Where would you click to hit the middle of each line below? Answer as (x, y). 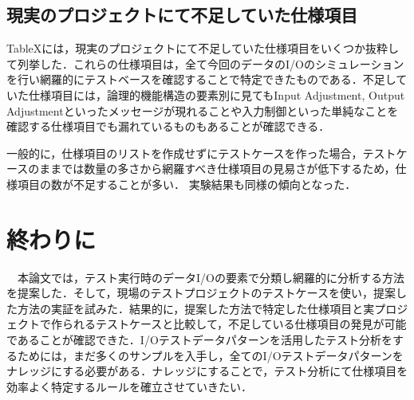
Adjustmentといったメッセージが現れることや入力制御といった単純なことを (203, 110)
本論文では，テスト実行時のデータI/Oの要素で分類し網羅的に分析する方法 (211, 277)
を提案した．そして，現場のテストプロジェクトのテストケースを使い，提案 (201, 293)
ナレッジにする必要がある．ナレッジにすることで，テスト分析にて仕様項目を (207, 371)
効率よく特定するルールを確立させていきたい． (129, 386)
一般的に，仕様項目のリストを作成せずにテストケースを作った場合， (185, 153)
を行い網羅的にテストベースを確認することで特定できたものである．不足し (201, 79)
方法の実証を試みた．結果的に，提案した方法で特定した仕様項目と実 (196, 308)
